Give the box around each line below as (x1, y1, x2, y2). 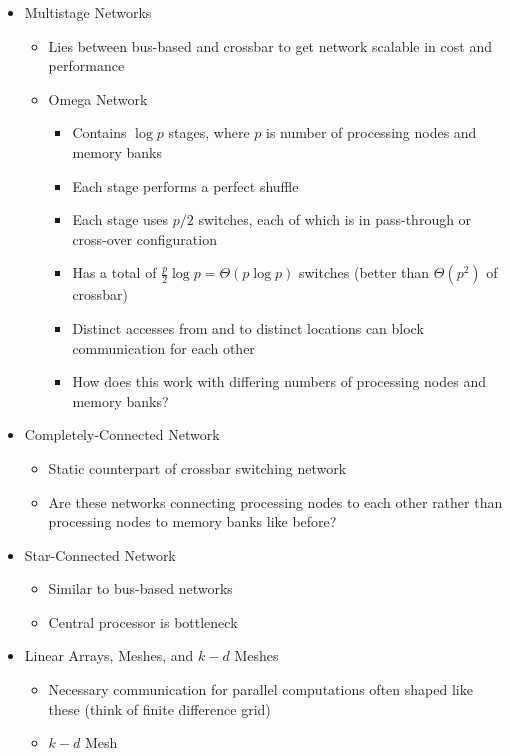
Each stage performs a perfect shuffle (72, 175, 299, 196)
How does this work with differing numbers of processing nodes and (72, 371, 487, 392)
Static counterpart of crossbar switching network (48, 457, 347, 478)
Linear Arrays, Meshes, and (24, 645, 194, 666)
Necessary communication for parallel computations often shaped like (48, 679, 473, 700)
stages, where (168, 122, 250, 143)
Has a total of (72, 262, 157, 283)
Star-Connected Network (24, 544, 176, 565)
